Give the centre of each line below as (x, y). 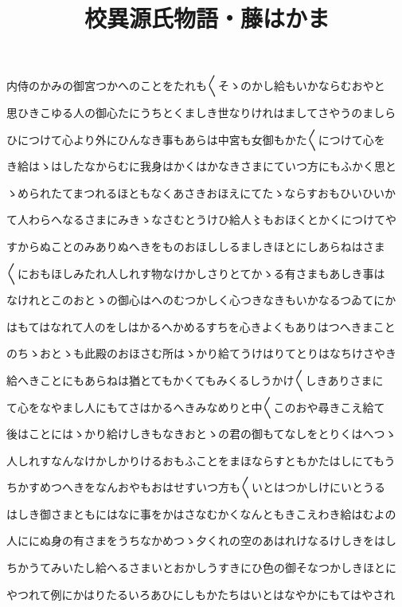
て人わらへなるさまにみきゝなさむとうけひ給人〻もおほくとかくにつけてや (201, 219)
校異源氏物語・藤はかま (207, 18)
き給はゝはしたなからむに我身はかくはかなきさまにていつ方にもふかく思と (201, 166)
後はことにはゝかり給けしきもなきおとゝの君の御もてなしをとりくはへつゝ (201, 434)
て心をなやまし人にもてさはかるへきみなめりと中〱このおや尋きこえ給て (196, 407)
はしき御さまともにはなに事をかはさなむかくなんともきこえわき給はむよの (201, 513)
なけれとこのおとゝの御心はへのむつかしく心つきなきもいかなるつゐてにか (201, 300)
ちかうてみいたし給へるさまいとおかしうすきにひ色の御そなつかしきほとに (201, 568)
